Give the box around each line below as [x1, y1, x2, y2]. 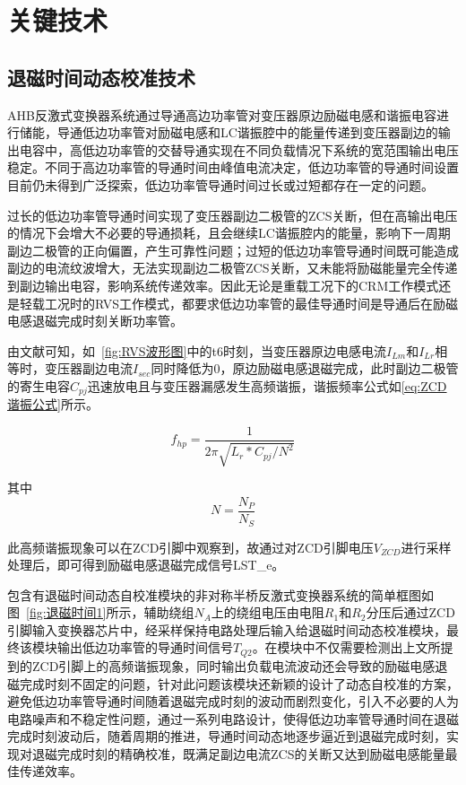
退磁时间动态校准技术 [7, 63, 195, 91]
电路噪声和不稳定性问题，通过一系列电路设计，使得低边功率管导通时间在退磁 [7, 709, 459, 728]
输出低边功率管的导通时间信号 [56, 638, 233, 657]
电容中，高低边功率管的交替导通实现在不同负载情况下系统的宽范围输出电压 [19, 140, 459, 159]
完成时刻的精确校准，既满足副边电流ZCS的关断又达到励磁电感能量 [56, 744, 445, 763]
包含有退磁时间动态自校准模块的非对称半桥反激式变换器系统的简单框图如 [7, 585, 434, 604]
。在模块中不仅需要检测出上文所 [252, 638, 441, 657]
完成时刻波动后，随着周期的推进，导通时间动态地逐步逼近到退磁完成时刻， [7, 727, 446, 746]
